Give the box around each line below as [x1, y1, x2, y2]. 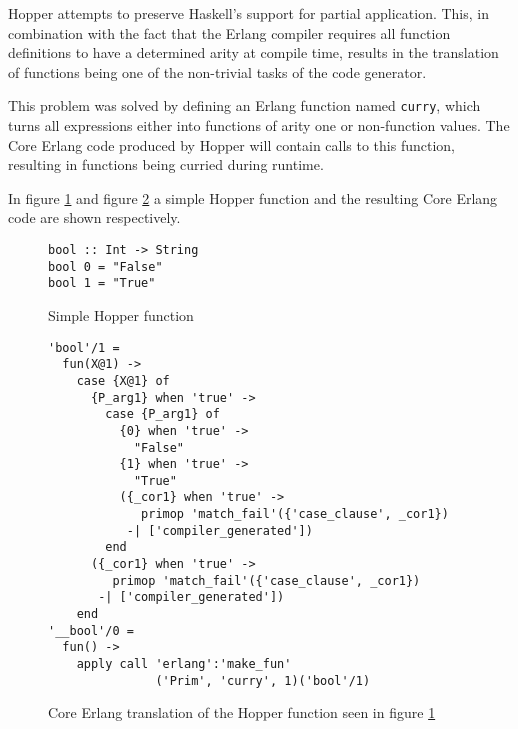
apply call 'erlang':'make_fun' [76, 657, 292, 672]
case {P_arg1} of [105, 407, 220, 422]
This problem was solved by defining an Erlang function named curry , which [8, 95, 481, 116]
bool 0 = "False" [48, 259, 163, 274]
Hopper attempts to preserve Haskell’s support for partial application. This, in [8, 3, 490, 23]
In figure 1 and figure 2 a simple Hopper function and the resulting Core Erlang [8, 187, 498, 208]
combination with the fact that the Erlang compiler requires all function [8, 22, 451, 43]
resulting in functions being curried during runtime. [8, 154, 324, 175]
